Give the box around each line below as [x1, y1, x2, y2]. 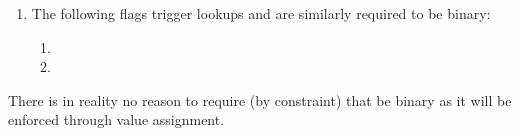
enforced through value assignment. [8, 109, 225, 130]
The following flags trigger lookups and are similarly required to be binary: [31, 3, 491, 23]
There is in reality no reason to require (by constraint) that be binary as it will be [8, 89, 512, 110]
